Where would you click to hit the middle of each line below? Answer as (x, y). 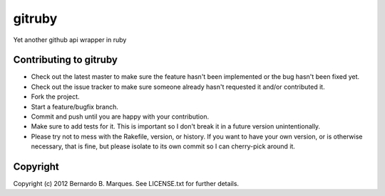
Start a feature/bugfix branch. (75, 107)
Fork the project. (55, 97)
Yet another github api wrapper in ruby (70, 40)
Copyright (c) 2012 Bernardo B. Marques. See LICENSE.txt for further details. (126, 184)
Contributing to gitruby (65, 60)
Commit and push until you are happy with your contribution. (120, 116)
